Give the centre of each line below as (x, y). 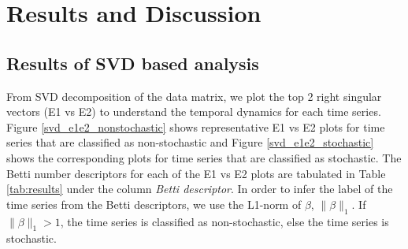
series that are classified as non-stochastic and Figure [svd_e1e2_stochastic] (190, 142)
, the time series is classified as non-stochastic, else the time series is (224, 221)
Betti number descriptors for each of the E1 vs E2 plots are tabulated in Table (196, 173)
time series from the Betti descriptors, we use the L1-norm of (154, 204)
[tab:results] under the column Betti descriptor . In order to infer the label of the (200, 189)
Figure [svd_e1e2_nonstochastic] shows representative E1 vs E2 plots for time (196, 126)
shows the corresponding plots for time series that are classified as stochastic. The (204, 157)
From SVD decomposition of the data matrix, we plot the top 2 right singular (194, 96)
